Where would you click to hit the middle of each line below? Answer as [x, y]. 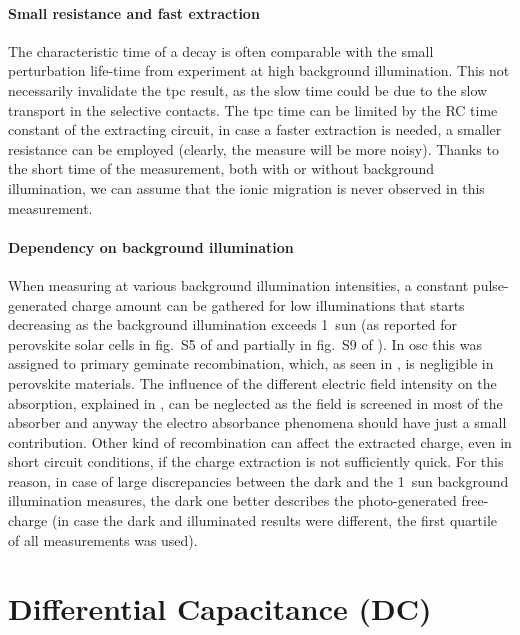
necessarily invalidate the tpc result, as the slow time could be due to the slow [248, 89]
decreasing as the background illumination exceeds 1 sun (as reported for [232, 324]
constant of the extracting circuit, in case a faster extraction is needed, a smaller [255, 129]
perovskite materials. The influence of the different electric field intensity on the [252, 382]
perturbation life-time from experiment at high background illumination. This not [259, 70]
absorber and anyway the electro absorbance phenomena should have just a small [257, 422]
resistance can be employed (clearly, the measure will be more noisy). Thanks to [253, 148]
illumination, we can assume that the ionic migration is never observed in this [246, 187]
